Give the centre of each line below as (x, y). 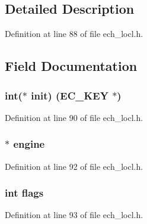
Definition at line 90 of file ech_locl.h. (74, 117)
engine (29, 144)
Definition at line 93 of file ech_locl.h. (74, 215)
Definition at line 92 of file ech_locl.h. (74, 166)
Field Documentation (71, 66)
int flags (24, 193)
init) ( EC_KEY (70, 95)
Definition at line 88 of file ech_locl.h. (74, 34)
